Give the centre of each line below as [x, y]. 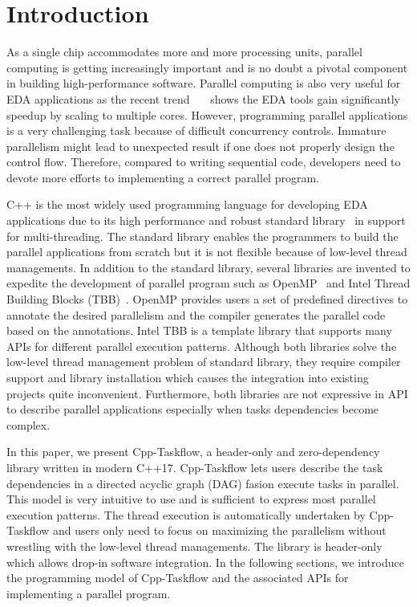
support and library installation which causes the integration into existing [188, 377]
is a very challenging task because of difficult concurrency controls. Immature [196, 130]
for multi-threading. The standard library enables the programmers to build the [202, 236]
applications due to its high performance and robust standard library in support [206, 220]
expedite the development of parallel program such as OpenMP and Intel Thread [208, 283]
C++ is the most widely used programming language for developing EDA [187, 204]
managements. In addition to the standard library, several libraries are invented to [208, 267]
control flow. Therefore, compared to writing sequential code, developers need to [204, 162]
